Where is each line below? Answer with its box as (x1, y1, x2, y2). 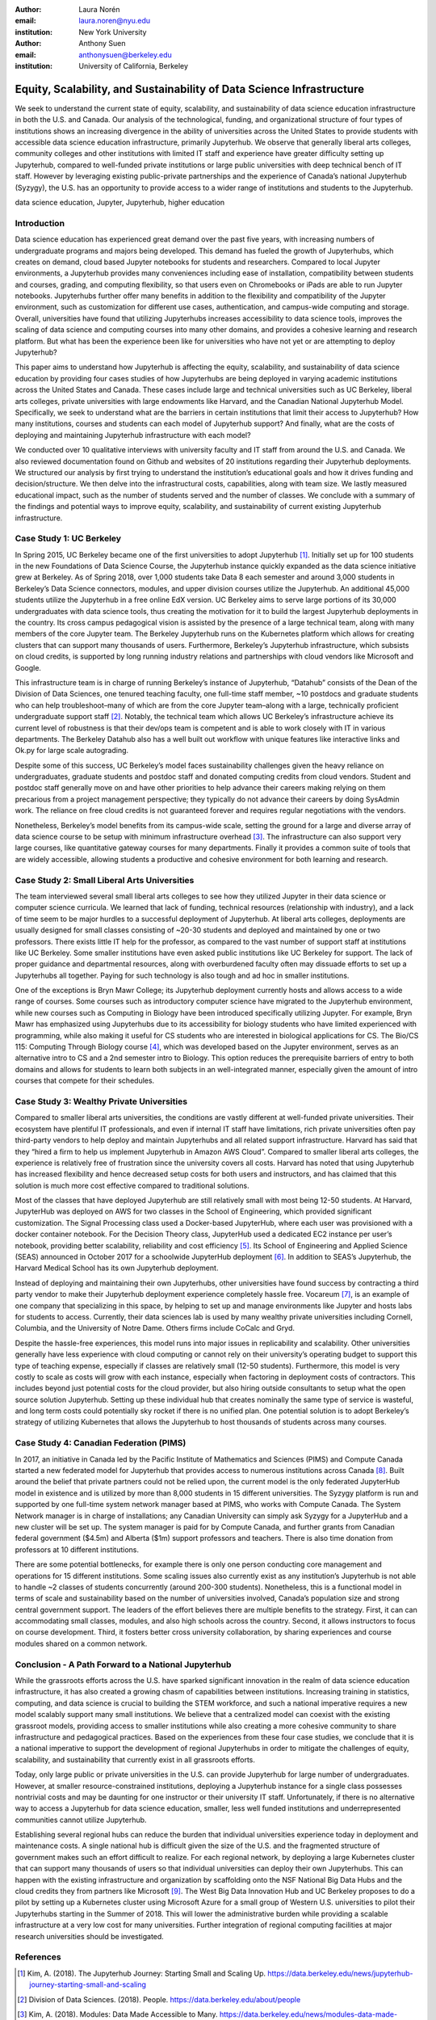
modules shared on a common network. (15, 1639, 148, 1648)
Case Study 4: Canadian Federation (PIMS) (15, 1437, 187, 1449)
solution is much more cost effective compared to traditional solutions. (15, 1180, 249, 1190)
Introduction (15, 217, 65, 229)
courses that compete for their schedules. (15, 1075, 155, 1086)
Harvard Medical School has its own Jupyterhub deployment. (15, 1263, 219, 1273)
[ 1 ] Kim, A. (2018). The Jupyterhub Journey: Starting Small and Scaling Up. (17, 1968, 266, 1978)
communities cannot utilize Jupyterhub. (15, 1815, 147, 1824)
